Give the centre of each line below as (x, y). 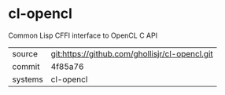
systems (28, 79)
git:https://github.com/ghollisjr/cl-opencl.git (132, 53)
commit (26, 66)
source (25, 53)
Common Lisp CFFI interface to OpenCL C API (83, 35)
